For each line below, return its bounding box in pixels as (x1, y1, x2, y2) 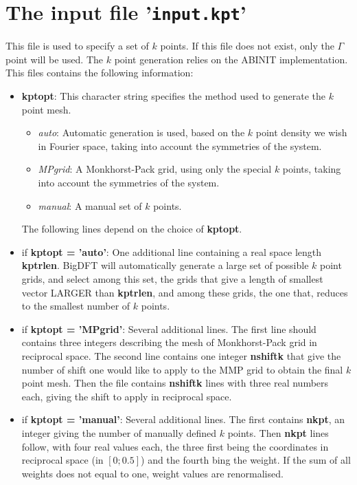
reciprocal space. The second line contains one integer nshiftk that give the (21, 348, 341, 363)
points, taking (282, 162, 341, 176)
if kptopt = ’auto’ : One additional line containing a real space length (21, 244, 322, 259)
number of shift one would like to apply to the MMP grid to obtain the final (21, 362, 343, 376)
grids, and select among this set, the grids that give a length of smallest (21, 271, 323, 285)
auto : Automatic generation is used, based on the (38, 125, 245, 140)
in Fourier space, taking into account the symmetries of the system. (38, 138, 322, 153)
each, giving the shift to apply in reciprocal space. (21, 389, 232, 403)
